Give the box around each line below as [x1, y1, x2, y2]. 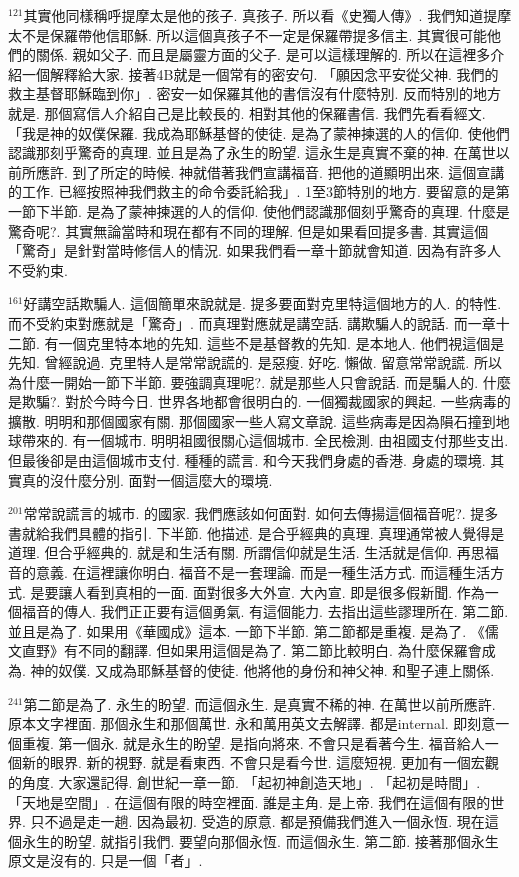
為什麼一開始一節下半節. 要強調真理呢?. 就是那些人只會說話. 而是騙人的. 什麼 [8, 371, 511, 392]
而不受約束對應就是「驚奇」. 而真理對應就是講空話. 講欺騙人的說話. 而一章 [8, 312, 496, 333]
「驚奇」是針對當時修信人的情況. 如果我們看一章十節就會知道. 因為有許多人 [8, 240, 502, 261]
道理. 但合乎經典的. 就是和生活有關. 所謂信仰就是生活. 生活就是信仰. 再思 [8, 542, 485, 563]
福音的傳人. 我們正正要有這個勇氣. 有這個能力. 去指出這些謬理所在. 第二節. [21, 601, 509, 622]
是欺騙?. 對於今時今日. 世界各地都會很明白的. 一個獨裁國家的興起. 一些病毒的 [8, 391, 511, 412]
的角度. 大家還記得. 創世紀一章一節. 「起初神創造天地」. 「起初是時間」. [8, 771, 481, 792]
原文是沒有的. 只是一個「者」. [8, 850, 203, 871]
